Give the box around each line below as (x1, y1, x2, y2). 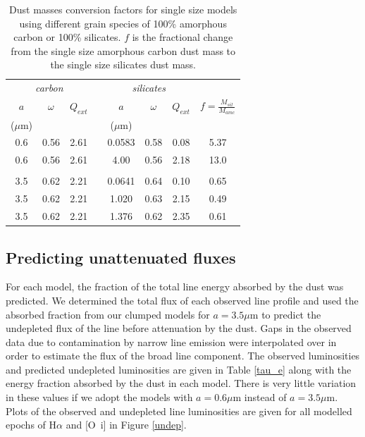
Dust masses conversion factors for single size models (9, 2, 237, 16)
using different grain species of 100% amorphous (19, 16, 227, 30)
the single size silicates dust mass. (50, 57, 196, 72)
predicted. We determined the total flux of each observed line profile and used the (6, 293, 359, 307)
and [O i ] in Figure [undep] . (66, 417, 187, 432)
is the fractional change (132, 30, 233, 44)
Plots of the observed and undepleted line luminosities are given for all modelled (6, 403, 352, 418)
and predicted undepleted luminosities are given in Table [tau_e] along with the (6, 362, 352, 376)
